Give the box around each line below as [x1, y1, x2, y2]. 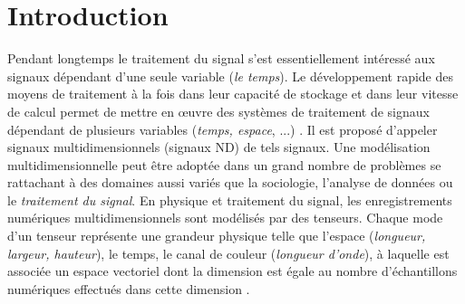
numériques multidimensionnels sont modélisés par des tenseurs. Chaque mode [7, 208, 443, 227]
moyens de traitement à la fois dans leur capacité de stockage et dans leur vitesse [7, 84, 459, 103]
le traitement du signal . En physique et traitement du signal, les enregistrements [7, 190, 452, 209]
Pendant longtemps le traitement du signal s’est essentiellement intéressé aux [7, 49, 435, 68]
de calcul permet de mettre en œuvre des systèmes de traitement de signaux [7, 101, 430, 120]
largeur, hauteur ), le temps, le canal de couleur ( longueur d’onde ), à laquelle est [7, 243, 450, 262]
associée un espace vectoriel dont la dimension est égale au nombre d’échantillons [7, 261, 458, 280]
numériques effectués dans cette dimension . [7, 279, 250, 298]
